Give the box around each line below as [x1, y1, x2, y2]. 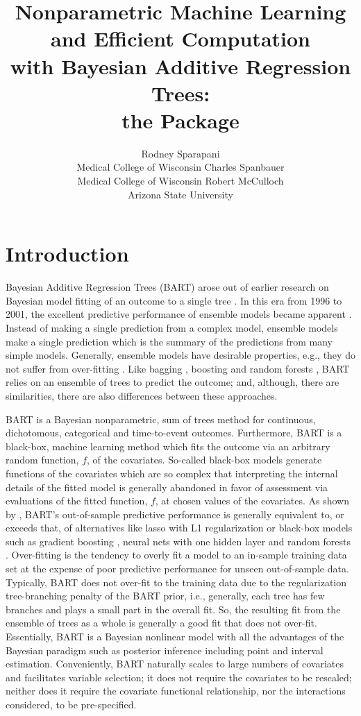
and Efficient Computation [51, 24, 310, 53]
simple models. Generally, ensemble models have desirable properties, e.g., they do [6, 348, 355, 362]
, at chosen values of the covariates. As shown [155, 493, 350, 508]
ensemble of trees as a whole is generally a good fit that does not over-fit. [6, 615, 317, 630]
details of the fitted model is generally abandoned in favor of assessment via [6, 479, 328, 494]
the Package [121, 105, 240, 134]
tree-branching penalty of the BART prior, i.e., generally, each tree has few [6, 588, 325, 603]
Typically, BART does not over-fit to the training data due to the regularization [6, 574, 347, 589]
